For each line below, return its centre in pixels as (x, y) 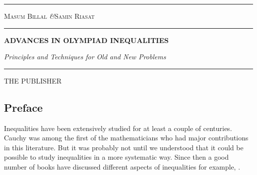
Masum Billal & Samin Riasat (49, 16)
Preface (23, 107)
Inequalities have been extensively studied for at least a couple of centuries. (118, 128)
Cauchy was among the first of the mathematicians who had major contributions (126, 138)
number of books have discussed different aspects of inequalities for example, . (122, 166)
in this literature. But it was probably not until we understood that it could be (124, 147)
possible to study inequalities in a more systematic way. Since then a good (116, 157)
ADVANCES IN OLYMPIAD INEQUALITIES (86, 40)
